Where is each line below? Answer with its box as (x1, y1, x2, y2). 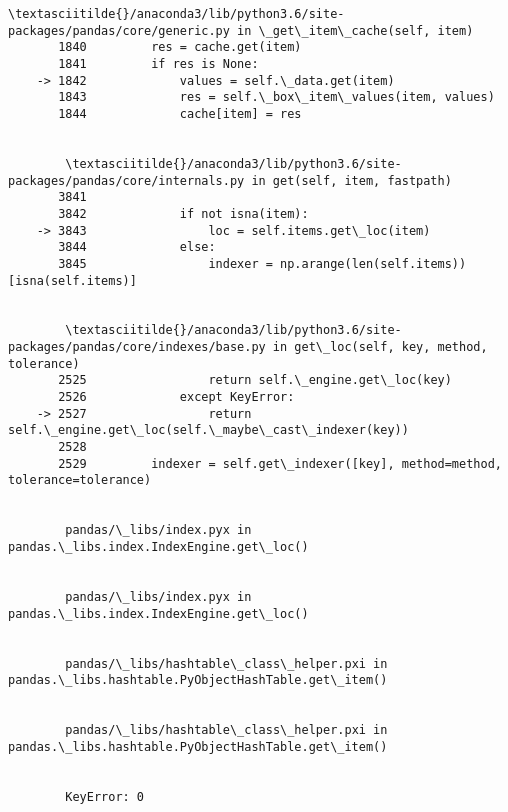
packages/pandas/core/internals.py (8, 173, 245, 188)
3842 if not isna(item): (58, 206, 309, 221)
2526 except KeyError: (58, 390, 295, 405)
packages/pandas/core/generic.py (8, 23, 230, 38)
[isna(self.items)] (8, 273, 137, 288)
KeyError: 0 (65, 789, 145, 804)
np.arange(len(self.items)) (280, 256, 467, 271)
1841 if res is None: (58, 56, 259, 71)
